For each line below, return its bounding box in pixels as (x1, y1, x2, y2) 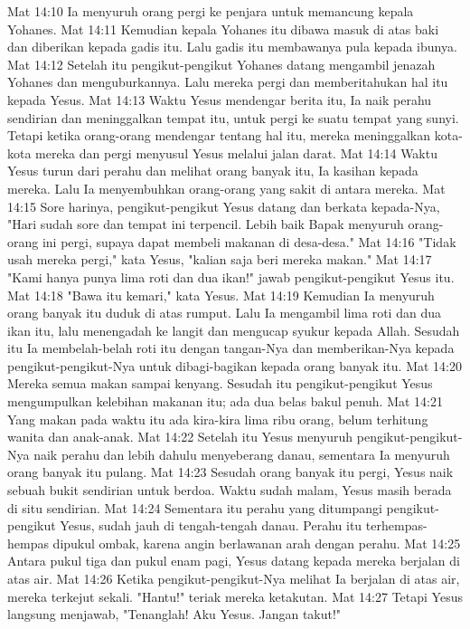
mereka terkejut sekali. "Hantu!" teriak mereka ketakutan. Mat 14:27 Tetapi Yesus (7, 586, 463, 605)
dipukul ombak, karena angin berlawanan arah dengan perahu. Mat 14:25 (52, 533, 461, 552)
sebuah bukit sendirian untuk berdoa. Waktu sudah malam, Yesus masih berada (7, 481, 452, 500)
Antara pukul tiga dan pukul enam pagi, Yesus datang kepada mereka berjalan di (7, 551, 460, 570)
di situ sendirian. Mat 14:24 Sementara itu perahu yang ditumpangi (7, 498, 382, 517)
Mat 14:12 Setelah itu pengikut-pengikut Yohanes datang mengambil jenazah (7, 54, 436, 73)
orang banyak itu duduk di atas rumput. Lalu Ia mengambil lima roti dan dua (7, 303, 441, 322)
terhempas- (365, 516, 428, 535)
